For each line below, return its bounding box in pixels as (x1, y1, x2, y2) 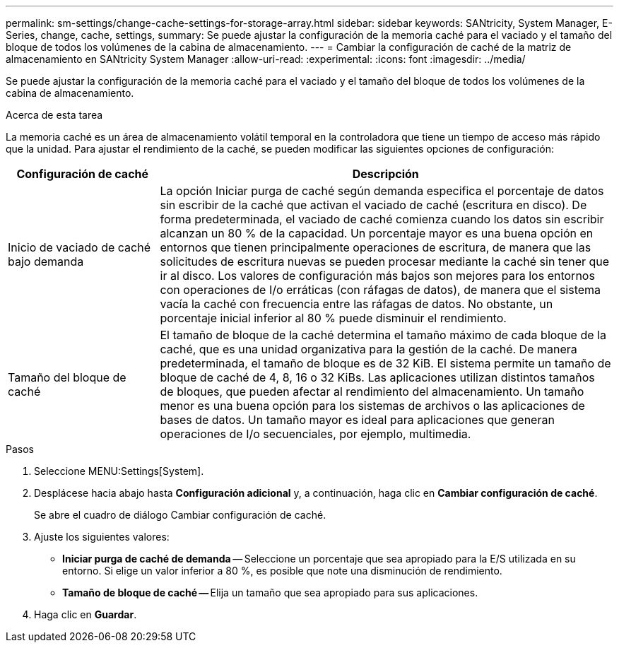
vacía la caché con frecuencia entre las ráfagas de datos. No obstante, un (160, 297, 553, 311)
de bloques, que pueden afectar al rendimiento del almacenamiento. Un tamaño (160, 384, 584, 399)
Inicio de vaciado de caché (8, 240, 151, 254)
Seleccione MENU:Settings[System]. (34, 465, 204, 477)
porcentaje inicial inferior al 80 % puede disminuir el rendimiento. (160, 311, 507, 325)
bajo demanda (8, 254, 84, 269)
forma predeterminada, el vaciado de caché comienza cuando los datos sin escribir (160, 212, 604, 226)
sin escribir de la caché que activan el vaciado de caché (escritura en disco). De (160, 198, 587, 212)
